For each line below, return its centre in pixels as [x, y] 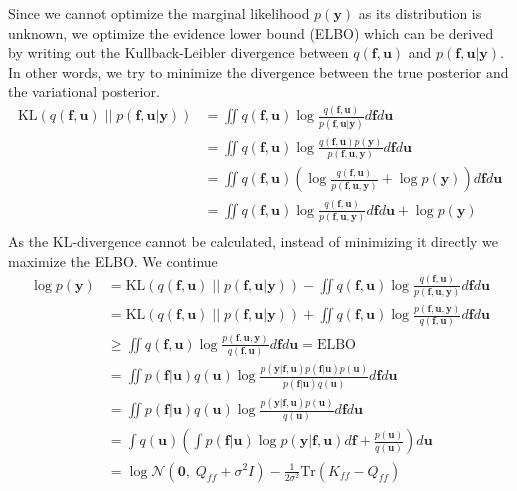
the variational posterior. [84, 91]
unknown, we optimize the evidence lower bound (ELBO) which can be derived [251, 32]
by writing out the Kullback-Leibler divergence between [178, 52]
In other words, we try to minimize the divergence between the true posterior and [258, 71]
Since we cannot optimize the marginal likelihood [159, 13]
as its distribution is [420, 13]
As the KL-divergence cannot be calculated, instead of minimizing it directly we [253, 241]
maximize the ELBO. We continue [113, 260]
